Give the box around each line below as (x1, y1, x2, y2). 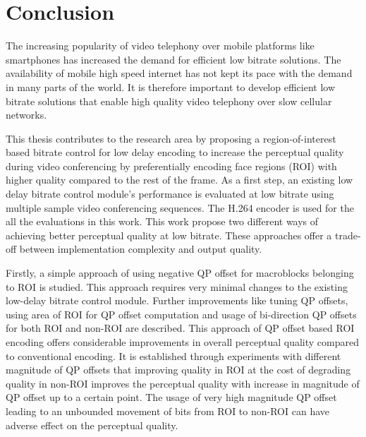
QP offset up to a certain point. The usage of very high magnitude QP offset (6, 390, 337, 405)
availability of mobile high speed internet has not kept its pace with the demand (6, 66, 353, 80)
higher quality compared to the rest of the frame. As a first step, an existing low (6, 172, 353, 187)
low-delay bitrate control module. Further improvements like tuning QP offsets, (6, 293, 348, 308)
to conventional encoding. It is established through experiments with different (6, 348, 341, 363)
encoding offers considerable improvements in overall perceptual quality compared (6, 335, 359, 349)
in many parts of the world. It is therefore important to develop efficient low (6, 79, 335, 94)
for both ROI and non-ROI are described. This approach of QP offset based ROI (6, 321, 355, 335)
